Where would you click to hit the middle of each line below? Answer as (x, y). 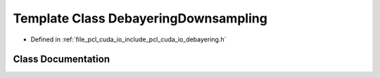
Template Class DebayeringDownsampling (140, 18)
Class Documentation (62, 59)
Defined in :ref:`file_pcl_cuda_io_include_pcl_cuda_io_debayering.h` (128, 39)
